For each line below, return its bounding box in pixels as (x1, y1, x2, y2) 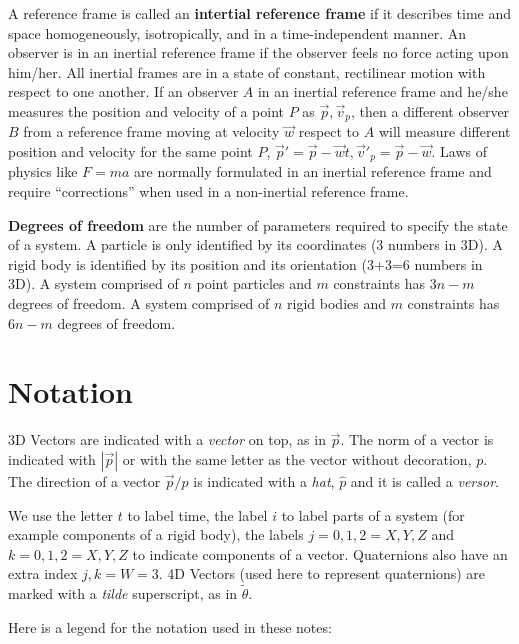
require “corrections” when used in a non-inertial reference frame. (8, 181, 409, 202)
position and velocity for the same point (8, 141, 253, 162)
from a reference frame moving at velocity (23, 121, 280, 142)
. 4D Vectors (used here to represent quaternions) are (158, 563, 485, 584)
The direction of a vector (8, 470, 161, 491)
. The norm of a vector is (340, 429, 494, 450)
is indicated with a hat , (193, 470, 335, 491)
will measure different (378, 121, 511, 142)
